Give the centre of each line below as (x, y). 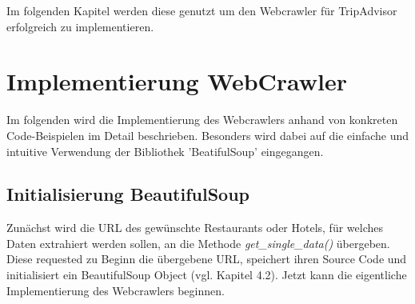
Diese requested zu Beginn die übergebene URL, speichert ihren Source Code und (207, 259)
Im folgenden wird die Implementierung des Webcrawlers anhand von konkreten (202, 120)
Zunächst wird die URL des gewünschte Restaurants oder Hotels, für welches (195, 228)
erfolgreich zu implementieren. (80, 26)
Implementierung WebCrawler (177, 81)
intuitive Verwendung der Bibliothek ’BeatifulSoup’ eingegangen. (165, 151)
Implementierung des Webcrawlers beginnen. (116, 290)
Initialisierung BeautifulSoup (128, 194)
